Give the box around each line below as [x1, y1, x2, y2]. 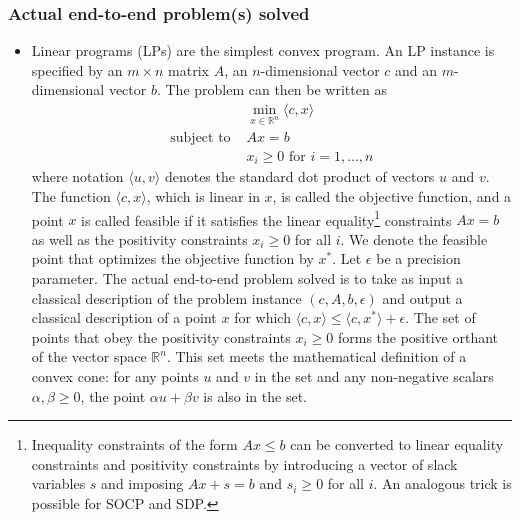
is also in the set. [203, 385, 307, 406]
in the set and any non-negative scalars [254, 365, 494, 386]
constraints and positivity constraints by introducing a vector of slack [31, 453, 458, 474]
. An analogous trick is [373, 473, 512, 494]
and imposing [101, 473, 184, 494]
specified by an [31, 59, 123, 80]
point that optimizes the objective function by [31, 248, 314, 269]
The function [31, 185, 111, 206]
